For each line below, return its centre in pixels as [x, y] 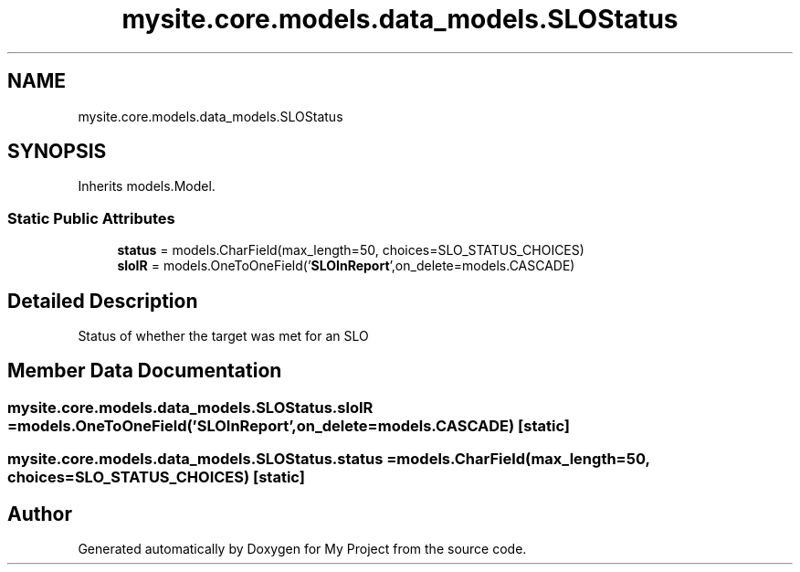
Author [40, 514]
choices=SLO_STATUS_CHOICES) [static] [156, 477]
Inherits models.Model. [147, 186]
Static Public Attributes [91, 218]
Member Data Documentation [145, 371]
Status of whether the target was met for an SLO [223, 336]
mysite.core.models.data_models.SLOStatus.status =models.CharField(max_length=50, [329, 459]
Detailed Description [103, 301]
